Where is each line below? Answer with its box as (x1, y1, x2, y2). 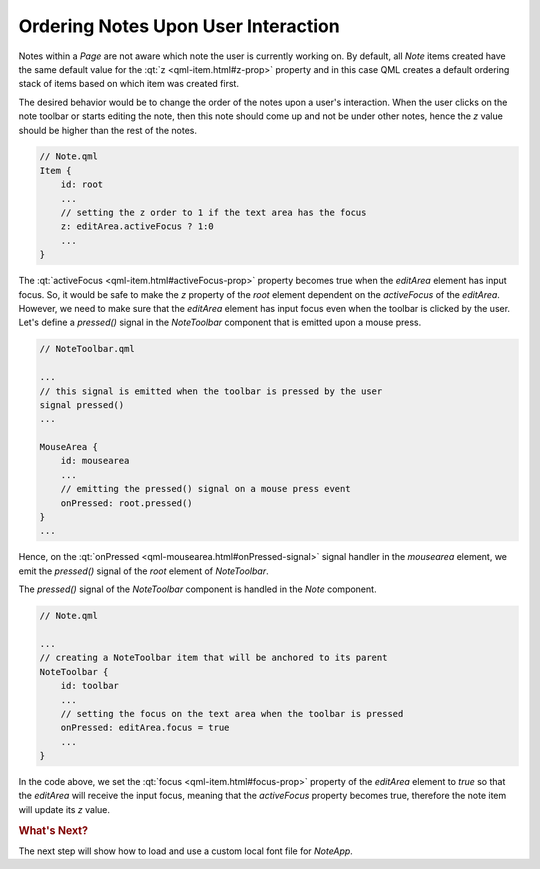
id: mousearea (60, 455, 130, 467)
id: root (60, 179, 104, 190)
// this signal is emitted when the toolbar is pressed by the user (39, 385, 383, 397)
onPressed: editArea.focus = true (60, 722, 230, 734)
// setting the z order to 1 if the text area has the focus (60, 207, 367, 219)
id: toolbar (60, 680, 120, 692)
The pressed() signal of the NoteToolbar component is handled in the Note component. (18, 583, 377, 595)
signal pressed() (39, 399, 125, 410)
